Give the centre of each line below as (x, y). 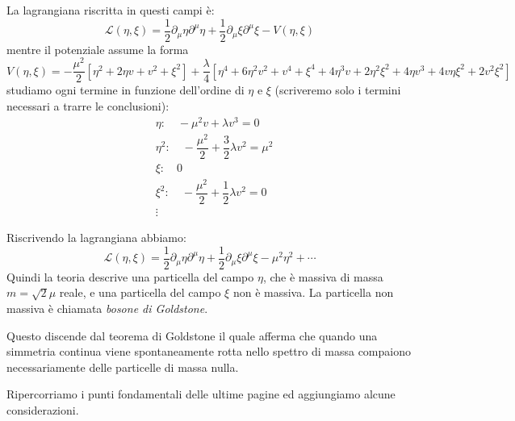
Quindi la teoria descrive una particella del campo (130, 276)
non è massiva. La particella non (313, 292)
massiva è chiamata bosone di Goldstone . (107, 308)
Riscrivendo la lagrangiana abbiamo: (96, 238)
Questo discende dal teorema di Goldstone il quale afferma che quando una (192, 335)
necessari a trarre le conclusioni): (88, 105)
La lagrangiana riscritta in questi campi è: (111, 10)
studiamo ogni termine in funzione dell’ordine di (126, 90)
